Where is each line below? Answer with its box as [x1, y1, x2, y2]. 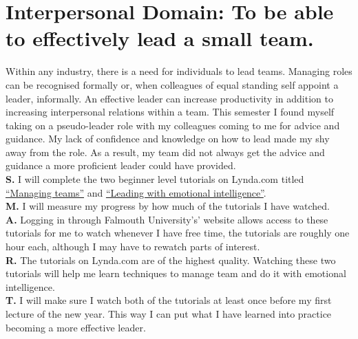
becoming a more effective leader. [6, 320, 146, 334]
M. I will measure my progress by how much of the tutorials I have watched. [6, 199, 330, 213]
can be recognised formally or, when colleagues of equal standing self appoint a [6, 77, 339, 91]
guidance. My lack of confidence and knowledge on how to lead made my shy [6, 131, 330, 146]
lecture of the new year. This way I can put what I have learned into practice [6, 307, 332, 320]
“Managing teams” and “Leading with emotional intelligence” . [6, 185, 266, 199]
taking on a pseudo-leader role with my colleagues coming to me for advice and [6, 118, 340, 132]
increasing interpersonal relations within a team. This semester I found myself [6, 105, 335, 119]
